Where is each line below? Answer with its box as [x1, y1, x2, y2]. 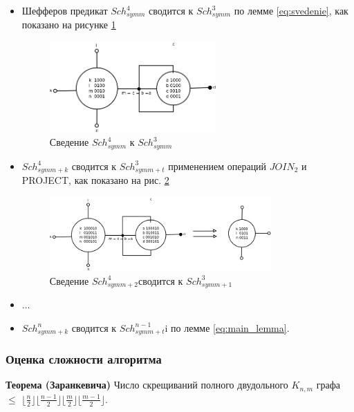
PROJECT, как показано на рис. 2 [21, 173, 169, 187]
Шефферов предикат [21, 3, 108, 17]
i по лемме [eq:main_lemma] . [165, 320, 290, 335]
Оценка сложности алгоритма [6, 350, 162, 367]
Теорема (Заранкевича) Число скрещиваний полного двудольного [6, 377, 288, 392]
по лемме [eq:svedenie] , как [234, 3, 348, 17]
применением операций [168, 158, 267, 173]
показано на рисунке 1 [21, 17, 116, 32]
